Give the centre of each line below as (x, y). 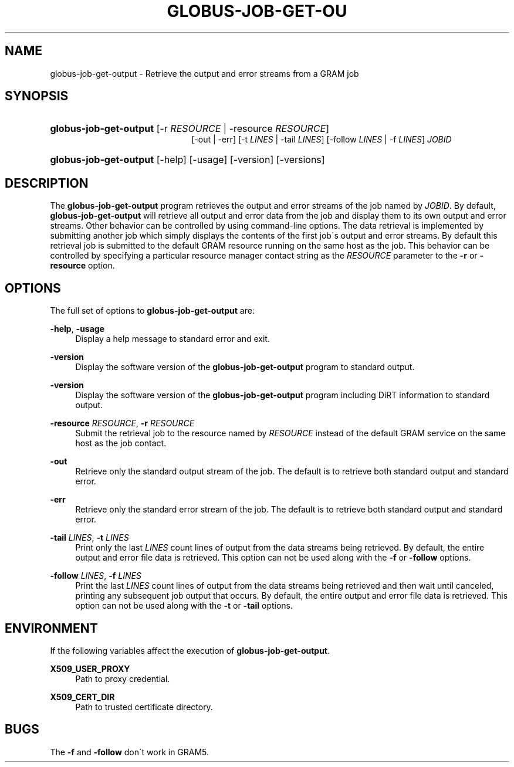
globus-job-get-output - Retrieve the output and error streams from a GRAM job (204, 73)
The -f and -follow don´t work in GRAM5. (130, 752)
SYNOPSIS (37, 96)
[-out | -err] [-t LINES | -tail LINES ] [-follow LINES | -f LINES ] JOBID (322, 140)
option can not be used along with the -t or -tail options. (184, 606)
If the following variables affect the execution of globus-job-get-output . (190, 650)
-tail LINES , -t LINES (89, 538)
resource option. (82, 266)
